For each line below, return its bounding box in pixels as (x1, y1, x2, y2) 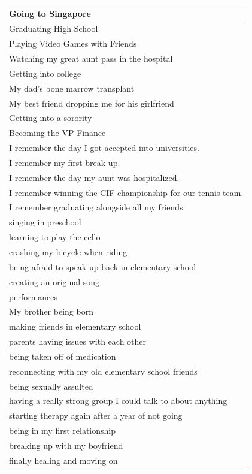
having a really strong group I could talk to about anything (9, 394, 227, 407)
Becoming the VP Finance (9, 126, 106, 139)
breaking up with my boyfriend (9, 439, 123, 451)
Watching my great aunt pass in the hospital (9, 52, 173, 65)
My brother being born (9, 305, 93, 318)
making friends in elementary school (9, 320, 141, 333)
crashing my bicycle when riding (9, 246, 127, 258)
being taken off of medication (9, 349, 116, 362)
